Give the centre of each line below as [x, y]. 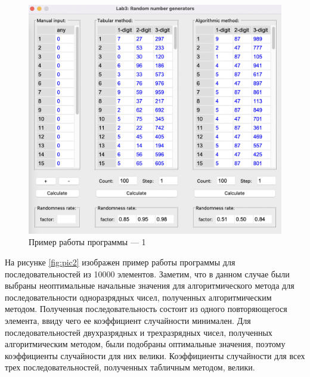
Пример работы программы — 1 [87, 242]
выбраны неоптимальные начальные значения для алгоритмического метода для [150, 285]
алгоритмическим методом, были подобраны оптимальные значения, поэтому [145, 344]
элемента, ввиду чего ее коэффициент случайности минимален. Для [128, 320]
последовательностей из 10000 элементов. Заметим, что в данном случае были [147, 274]
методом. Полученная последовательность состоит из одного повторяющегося [146, 309]
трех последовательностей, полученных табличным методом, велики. [130, 367]
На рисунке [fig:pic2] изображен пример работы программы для [120, 262]
